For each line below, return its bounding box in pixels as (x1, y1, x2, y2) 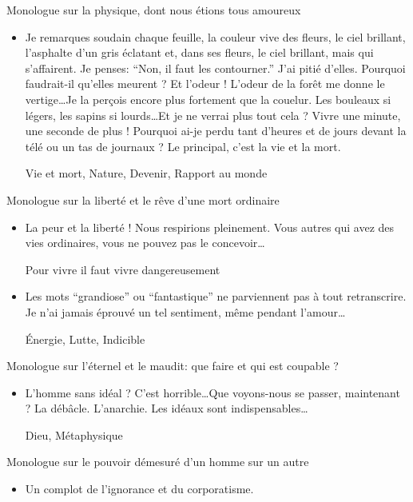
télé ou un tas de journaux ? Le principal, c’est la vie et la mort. (25, 137, 341, 154)
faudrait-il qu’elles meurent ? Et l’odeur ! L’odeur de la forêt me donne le (25, 75, 385, 92)
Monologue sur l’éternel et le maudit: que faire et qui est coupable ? (6, 357, 339, 374)
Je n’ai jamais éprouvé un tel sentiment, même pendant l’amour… (25, 303, 346, 320)
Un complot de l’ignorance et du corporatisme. (25, 480, 254, 497)
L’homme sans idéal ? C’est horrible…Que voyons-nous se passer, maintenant (25, 384, 400, 400)
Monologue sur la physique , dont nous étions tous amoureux (6, 2, 301, 18)
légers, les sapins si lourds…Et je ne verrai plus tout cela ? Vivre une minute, (25, 106, 401, 123)
